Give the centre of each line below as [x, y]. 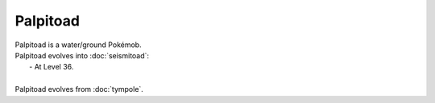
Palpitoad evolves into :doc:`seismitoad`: [82, 55]
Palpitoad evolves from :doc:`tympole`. [79, 89]
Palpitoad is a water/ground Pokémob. [78, 45]
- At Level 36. [52, 67]
